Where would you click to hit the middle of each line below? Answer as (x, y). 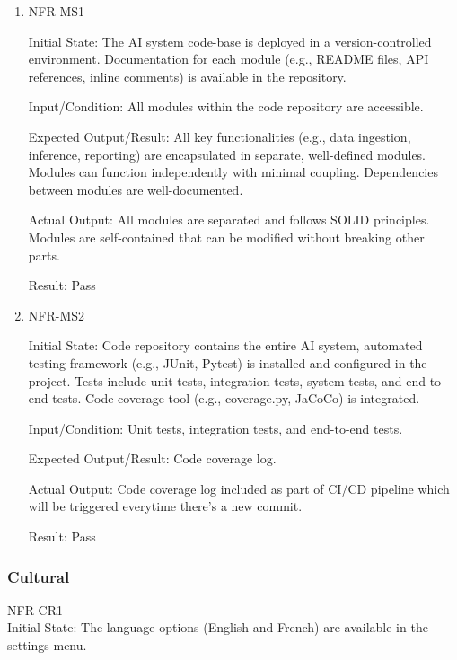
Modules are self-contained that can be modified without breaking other (226, 237)
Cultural (39, 576)
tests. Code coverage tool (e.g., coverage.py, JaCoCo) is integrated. (236, 398)
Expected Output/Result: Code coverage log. (152, 458)
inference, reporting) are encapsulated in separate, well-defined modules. (227, 154)
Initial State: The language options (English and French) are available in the (218, 627)
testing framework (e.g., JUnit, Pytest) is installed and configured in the (228, 362)
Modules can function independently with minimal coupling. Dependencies (233, 172)
